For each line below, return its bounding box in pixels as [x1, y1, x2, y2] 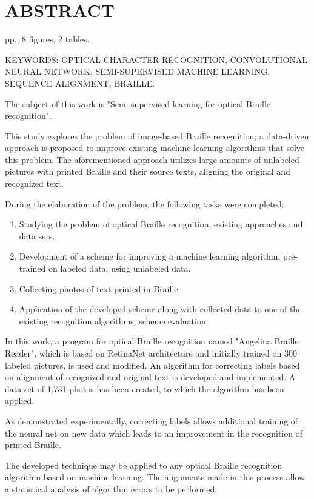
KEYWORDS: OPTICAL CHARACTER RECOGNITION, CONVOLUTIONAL [5, 53, 308, 65]
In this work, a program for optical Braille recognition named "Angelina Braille [5, 335, 299, 347]
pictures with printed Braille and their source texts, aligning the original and [5, 165, 290, 178]
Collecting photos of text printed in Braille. [19, 282, 181, 295]
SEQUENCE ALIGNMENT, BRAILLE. [5, 76, 155, 89]
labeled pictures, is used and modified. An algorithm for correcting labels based [5, 358, 300, 371]
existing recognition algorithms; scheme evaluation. [19, 314, 209, 327]
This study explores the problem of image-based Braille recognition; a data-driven [5, 129, 309, 142]
